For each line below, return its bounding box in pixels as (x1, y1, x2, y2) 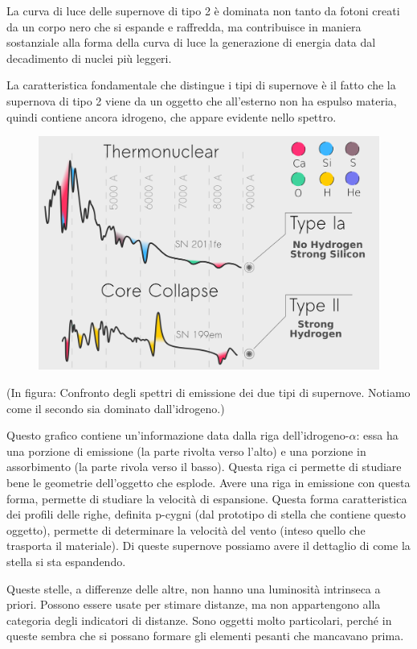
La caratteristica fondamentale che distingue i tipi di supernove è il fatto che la (6, 76, 396, 93)
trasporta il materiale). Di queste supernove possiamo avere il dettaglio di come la (6, 537, 411, 554)
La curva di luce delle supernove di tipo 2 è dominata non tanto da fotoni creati (6, 2, 400, 19)
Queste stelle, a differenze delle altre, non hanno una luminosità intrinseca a (6, 580, 381, 597)
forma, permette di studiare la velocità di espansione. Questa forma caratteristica (6, 490, 407, 506)
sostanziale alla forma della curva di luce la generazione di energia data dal (6, 34, 376, 51)
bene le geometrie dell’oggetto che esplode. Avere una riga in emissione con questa (6, 473, 411, 490)
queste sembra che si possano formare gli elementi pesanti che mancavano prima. (6, 627, 404, 644)
